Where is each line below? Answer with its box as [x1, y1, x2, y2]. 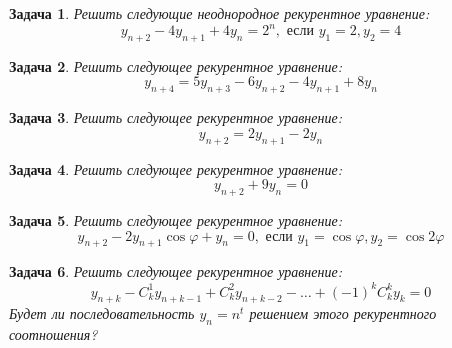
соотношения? [9, 324, 98, 345]
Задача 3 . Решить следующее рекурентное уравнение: [9, 107, 342, 128]
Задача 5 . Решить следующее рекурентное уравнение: [9, 210, 342, 231]
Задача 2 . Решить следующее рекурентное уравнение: [9, 55, 342, 76]
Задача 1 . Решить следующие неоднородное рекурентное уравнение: [9, 3, 430, 23]
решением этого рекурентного [249, 303, 437, 324]
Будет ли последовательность [9, 303, 195, 324]
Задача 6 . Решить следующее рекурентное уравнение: [9, 261, 342, 282]
